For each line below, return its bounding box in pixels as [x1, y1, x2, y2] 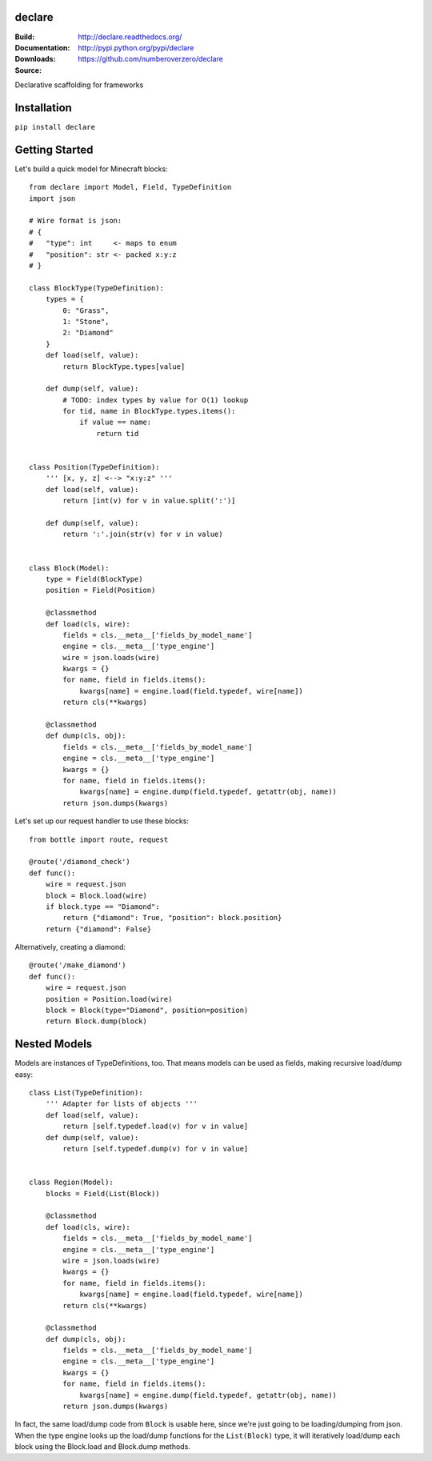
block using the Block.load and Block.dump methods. [14, 1442, 191, 1451]
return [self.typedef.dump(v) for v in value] [62, 1144, 249, 1154]
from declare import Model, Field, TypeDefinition [29, 182, 232, 192]
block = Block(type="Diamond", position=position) [45, 1006, 249, 1015]
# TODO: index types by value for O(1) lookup [62, 395, 249, 404]
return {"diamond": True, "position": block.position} [62, 913, 282, 923]
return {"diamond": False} [45, 924, 152, 934]
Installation [14, 101, 72, 114]
